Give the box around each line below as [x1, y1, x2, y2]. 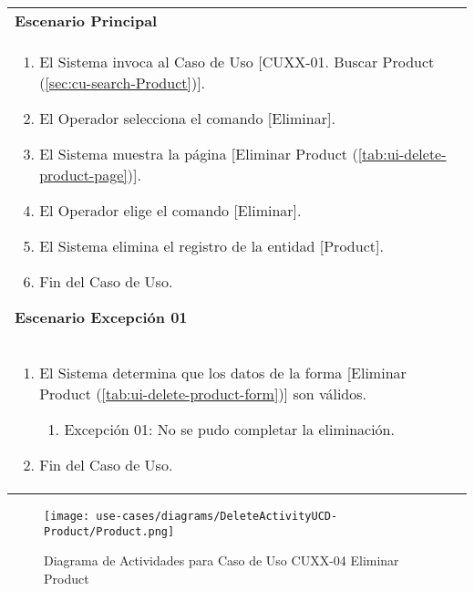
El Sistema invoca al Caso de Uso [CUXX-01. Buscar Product [39, 51, 435, 72]
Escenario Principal [15, 10, 158, 31]
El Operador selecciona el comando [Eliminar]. [39, 108, 335, 129]
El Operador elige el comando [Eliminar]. [39, 200, 302, 221]
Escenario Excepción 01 [15, 306, 188, 327]
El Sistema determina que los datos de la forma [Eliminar [39, 362, 407, 383]
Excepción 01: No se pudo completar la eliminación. [64, 419, 395, 440]
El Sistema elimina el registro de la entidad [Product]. [39, 235, 384, 256]
